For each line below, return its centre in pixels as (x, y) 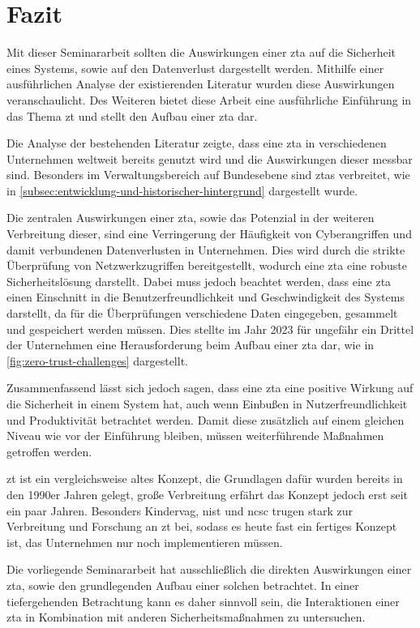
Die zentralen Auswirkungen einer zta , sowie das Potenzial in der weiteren (191, 218)
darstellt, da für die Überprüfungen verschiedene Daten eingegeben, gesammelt (202, 313)
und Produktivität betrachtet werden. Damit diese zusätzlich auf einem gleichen (206, 419)
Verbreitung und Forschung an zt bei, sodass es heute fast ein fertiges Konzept (202, 526)
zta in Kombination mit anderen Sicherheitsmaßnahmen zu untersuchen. (186, 617)
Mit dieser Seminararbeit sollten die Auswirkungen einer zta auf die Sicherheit (201, 52)
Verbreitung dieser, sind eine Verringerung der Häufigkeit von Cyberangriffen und (209, 234)
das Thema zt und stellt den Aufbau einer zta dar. (132, 115)
